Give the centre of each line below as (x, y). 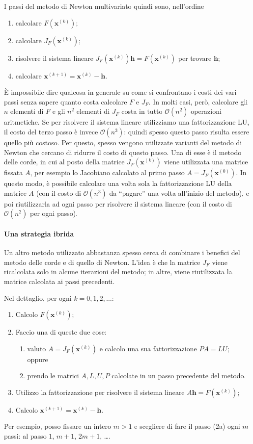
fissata (14, 172)
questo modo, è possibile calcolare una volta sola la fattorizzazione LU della (118, 183)
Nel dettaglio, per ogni (38, 298)
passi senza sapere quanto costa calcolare (66, 101)
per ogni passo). (54, 213)
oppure (38, 359)
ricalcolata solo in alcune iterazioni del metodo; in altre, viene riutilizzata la (118, 272)
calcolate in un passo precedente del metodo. (179, 376)
